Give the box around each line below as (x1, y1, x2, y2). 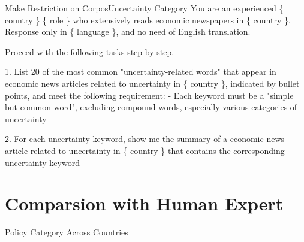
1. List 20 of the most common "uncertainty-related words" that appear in (5, 65, 276, 78)
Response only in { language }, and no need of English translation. (5, 25, 251, 38)
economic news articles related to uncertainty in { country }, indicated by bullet (5, 77, 300, 89)
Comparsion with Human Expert (5, 191, 284, 216)
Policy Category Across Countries (5, 226, 128, 238)
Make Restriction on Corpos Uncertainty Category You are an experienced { (5, 2, 284, 14)
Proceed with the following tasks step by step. (5, 45, 174, 58)
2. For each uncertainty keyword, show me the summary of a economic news (5, 132, 285, 145)
